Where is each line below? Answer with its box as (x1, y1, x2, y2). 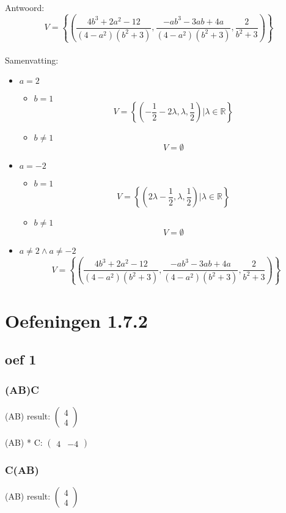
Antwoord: (5, 1, 45, 13)
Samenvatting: (5, 53, 59, 66)
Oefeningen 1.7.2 (5, 308, 148, 333)
